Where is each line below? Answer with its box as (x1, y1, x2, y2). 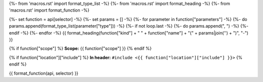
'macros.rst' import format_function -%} (9, 7, 90, 13)
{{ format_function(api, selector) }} (9, 70, 79, 76)
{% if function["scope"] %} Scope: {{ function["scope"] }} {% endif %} (9, 46, 152, 51)
